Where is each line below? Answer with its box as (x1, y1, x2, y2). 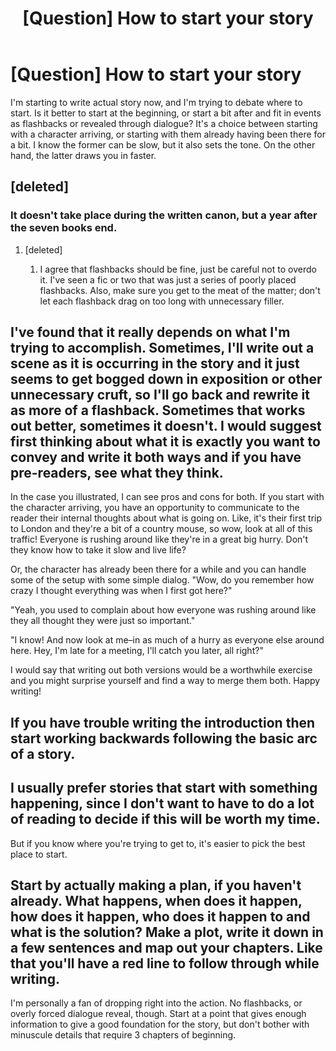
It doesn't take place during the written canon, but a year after (10, 208, 318, 222)
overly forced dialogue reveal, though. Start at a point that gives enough (10, 1008, 307, 1020)
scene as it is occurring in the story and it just (10, 355, 300, 372)
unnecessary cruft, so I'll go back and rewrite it (10, 387, 310, 404)
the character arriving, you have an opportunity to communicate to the (10, 502, 300, 514)
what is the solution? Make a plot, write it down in (10, 924, 324, 941)
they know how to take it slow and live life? (10, 544, 187, 556)
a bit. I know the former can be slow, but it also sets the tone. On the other (10, 138, 316, 151)
